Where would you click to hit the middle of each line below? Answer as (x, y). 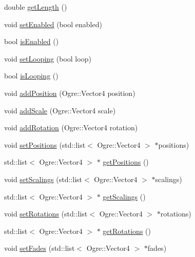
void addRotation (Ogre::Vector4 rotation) (71, 127)
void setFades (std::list (40, 248)
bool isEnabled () (32, 41)
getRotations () (127, 231)
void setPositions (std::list (45, 144)
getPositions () (126, 162)
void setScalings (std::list (43, 179)
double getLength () (36, 7)
